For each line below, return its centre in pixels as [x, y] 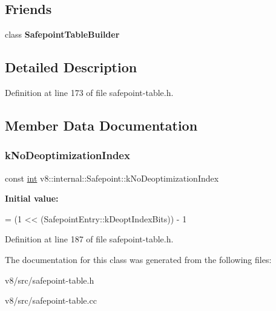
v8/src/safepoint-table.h [50, 280]
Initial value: [32, 198]
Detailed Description [71, 67]
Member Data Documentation [101, 125]
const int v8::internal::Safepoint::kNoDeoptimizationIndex [112, 178]
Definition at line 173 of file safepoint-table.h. [89, 92]
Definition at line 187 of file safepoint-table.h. [89, 239]
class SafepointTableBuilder [62, 34]
